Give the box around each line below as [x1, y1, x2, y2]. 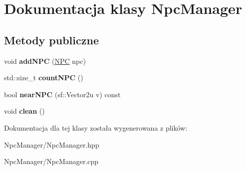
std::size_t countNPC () [4, 72, 83, 83]
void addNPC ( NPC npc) [4, 55, 86, 66]
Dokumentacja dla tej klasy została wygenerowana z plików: [4, 122, 188, 133]
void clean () [4, 106, 45, 116]
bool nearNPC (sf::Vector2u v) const [4, 89, 121, 99]
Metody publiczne [4, 32, 99, 47]
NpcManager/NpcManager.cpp [4, 156, 99, 167]
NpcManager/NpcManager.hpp [4, 139, 99, 150]
